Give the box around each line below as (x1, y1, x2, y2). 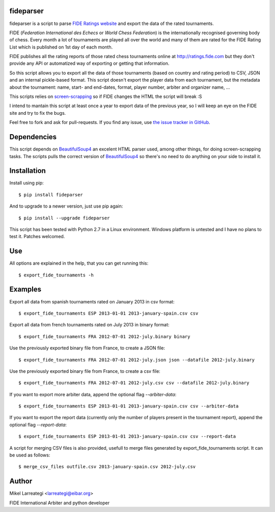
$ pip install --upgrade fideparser (18, 215, 110, 221)
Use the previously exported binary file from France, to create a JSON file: (9, 345, 166, 351)
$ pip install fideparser (18, 192, 84, 197)
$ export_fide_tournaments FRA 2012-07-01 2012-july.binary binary (18, 334, 190, 339)
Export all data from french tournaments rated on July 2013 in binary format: (9, 322, 170, 328)
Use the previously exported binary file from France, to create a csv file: (9, 368, 160, 374)
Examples (9, 285, 42, 294)
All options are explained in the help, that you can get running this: (9, 260, 149, 266)
